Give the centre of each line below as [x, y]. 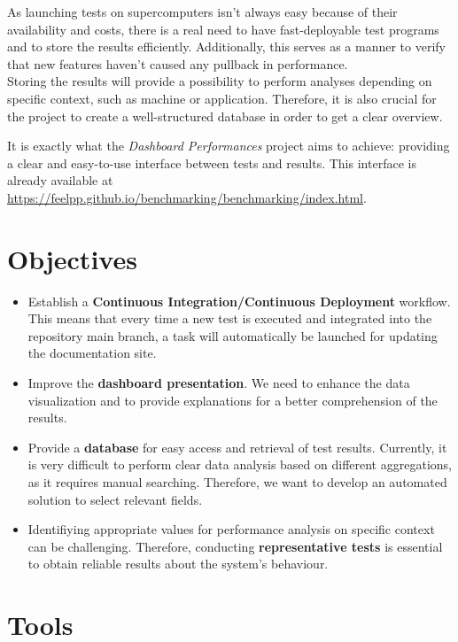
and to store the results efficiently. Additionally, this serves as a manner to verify [226, 46]
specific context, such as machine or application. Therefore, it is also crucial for [222, 98]
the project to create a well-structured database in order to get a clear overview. [225, 116]
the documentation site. [92, 353]
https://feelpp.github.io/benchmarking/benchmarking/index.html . [187, 197]
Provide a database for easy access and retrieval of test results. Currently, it [237, 447]
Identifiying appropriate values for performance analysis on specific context [231, 529]
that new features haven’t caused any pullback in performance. [178, 63]
